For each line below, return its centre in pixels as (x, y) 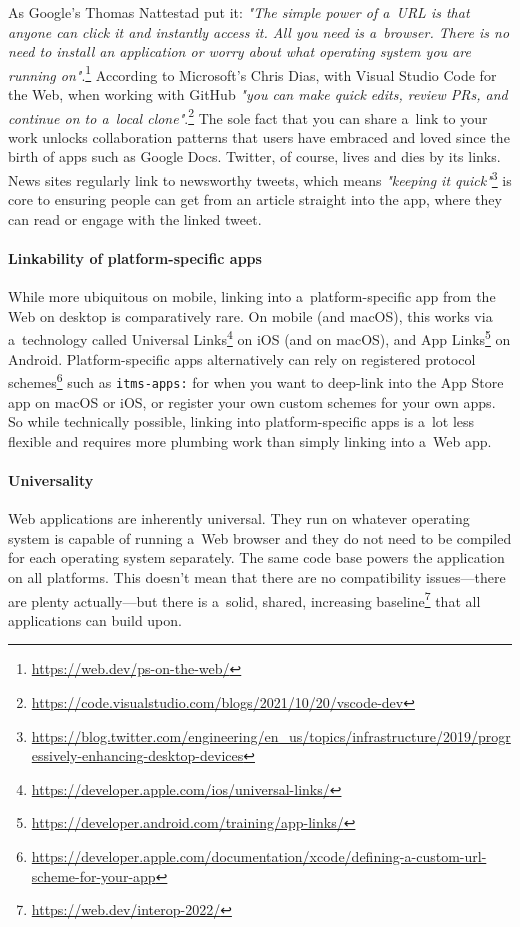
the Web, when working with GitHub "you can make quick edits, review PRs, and (258, 94)
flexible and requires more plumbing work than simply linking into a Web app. (250, 440)
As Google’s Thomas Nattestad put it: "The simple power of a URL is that (239, 12)
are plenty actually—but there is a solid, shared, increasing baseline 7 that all (244, 599)
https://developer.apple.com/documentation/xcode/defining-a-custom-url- (259, 856)
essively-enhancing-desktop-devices (137, 755)
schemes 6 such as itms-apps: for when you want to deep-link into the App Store (256, 380)
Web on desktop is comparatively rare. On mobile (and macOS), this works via (250, 315)
